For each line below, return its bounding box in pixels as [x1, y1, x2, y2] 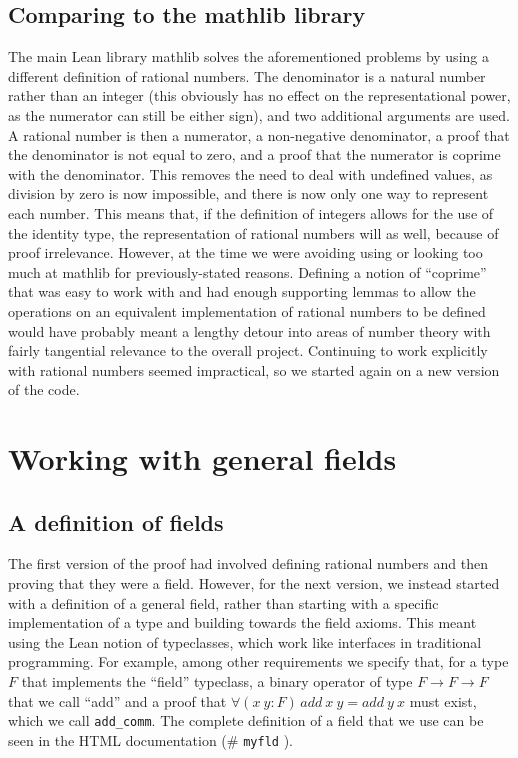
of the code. [8, 379, 80, 400]
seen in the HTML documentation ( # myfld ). [8, 729, 293, 750]
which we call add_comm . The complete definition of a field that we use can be [8, 710, 484, 731]
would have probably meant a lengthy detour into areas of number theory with [8, 320, 491, 341]
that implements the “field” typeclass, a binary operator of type [21, 671, 413, 692]
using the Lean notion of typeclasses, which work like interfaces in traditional [8, 631, 482, 652]
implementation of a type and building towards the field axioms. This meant [8, 612, 477, 633]
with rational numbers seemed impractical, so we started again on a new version [8, 359, 500, 380]
